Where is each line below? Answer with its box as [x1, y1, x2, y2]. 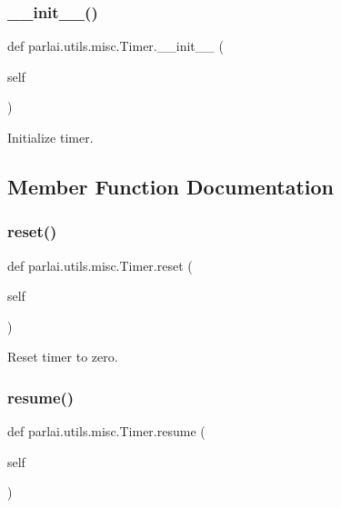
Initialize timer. [7, 128, 94, 146]
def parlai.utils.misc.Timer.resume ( [7, 422, 206, 441]
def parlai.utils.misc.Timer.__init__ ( [7, 36, 224, 55]
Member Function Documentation [7, 172, 335, 200]
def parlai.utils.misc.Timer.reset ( [7, 255, 193, 274]
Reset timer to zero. [7, 347, 118, 366]
